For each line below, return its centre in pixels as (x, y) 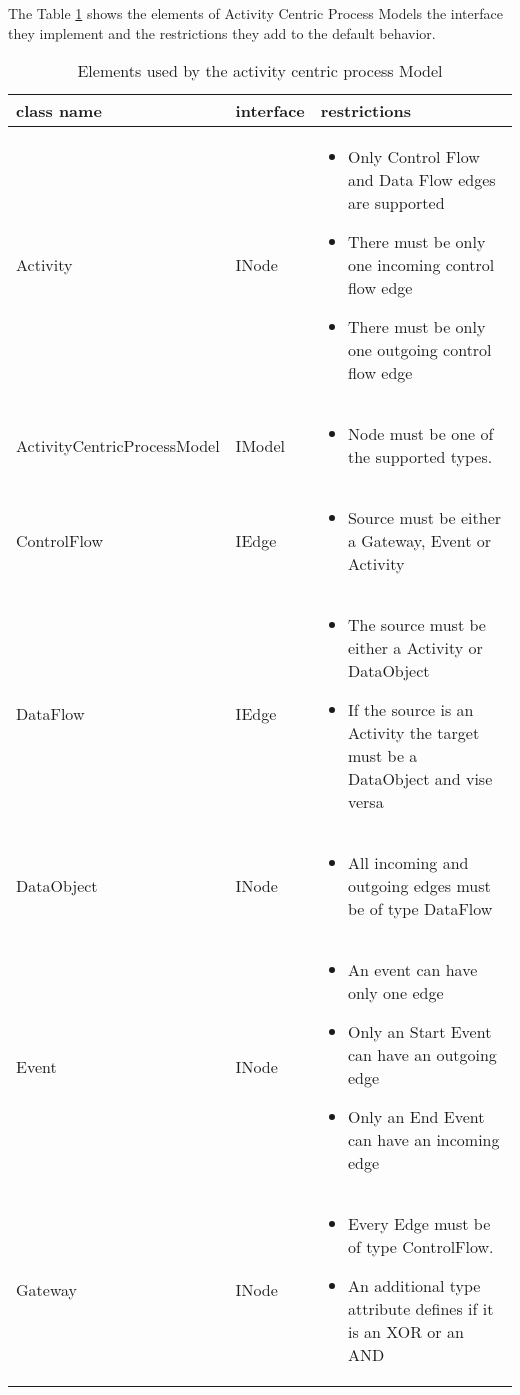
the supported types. (420, 457)
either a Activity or (415, 648)
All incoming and (408, 863)
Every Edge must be (419, 1224)
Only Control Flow (413, 157)
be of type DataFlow (420, 909)
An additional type (414, 1286)
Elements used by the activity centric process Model (260, 71)
